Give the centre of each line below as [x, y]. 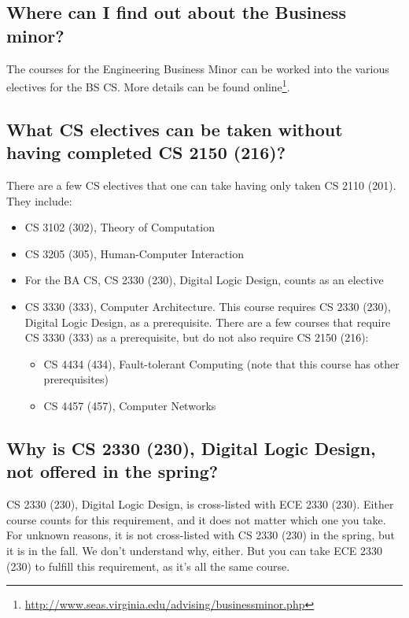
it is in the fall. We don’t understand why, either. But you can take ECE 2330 [195, 550]
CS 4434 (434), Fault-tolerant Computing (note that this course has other [221, 363]
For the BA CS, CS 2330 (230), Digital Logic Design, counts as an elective [204, 280]
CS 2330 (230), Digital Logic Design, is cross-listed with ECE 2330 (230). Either [200, 504]
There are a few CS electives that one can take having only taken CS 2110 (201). [201, 185]
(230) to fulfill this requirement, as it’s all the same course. [148, 566]
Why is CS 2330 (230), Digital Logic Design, [191, 448]
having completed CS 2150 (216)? [146, 152]
